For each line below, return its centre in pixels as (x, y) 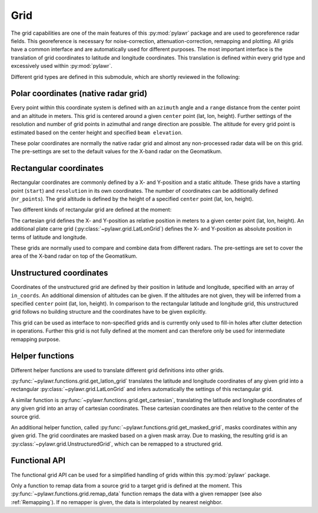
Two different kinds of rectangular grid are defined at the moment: (91, 210)
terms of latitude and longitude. (49, 237)
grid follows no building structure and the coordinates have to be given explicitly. (109, 312)
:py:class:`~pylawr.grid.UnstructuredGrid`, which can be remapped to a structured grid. (117, 444)
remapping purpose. (36, 339)
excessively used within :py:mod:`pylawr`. (62, 66)
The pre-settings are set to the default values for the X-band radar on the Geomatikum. (117, 152)
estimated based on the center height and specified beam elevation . (97, 132)
